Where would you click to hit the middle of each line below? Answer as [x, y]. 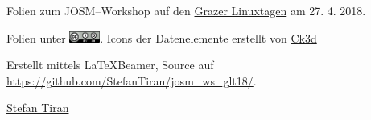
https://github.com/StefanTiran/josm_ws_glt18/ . [132, 80]
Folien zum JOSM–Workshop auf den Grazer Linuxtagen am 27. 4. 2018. [186, 10]
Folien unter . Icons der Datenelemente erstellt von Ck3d [162, 37]
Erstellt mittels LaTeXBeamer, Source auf [110, 65]
